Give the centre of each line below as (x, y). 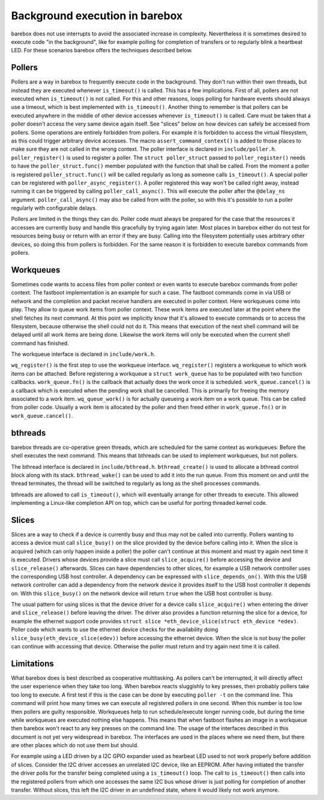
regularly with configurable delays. (54, 208)
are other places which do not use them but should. (75, 745)
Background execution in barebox (97, 16)
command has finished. (40, 343)
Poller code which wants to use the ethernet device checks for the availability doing (115, 630)
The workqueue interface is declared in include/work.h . (83, 354)
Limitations (32, 663)
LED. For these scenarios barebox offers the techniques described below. (102, 50)
